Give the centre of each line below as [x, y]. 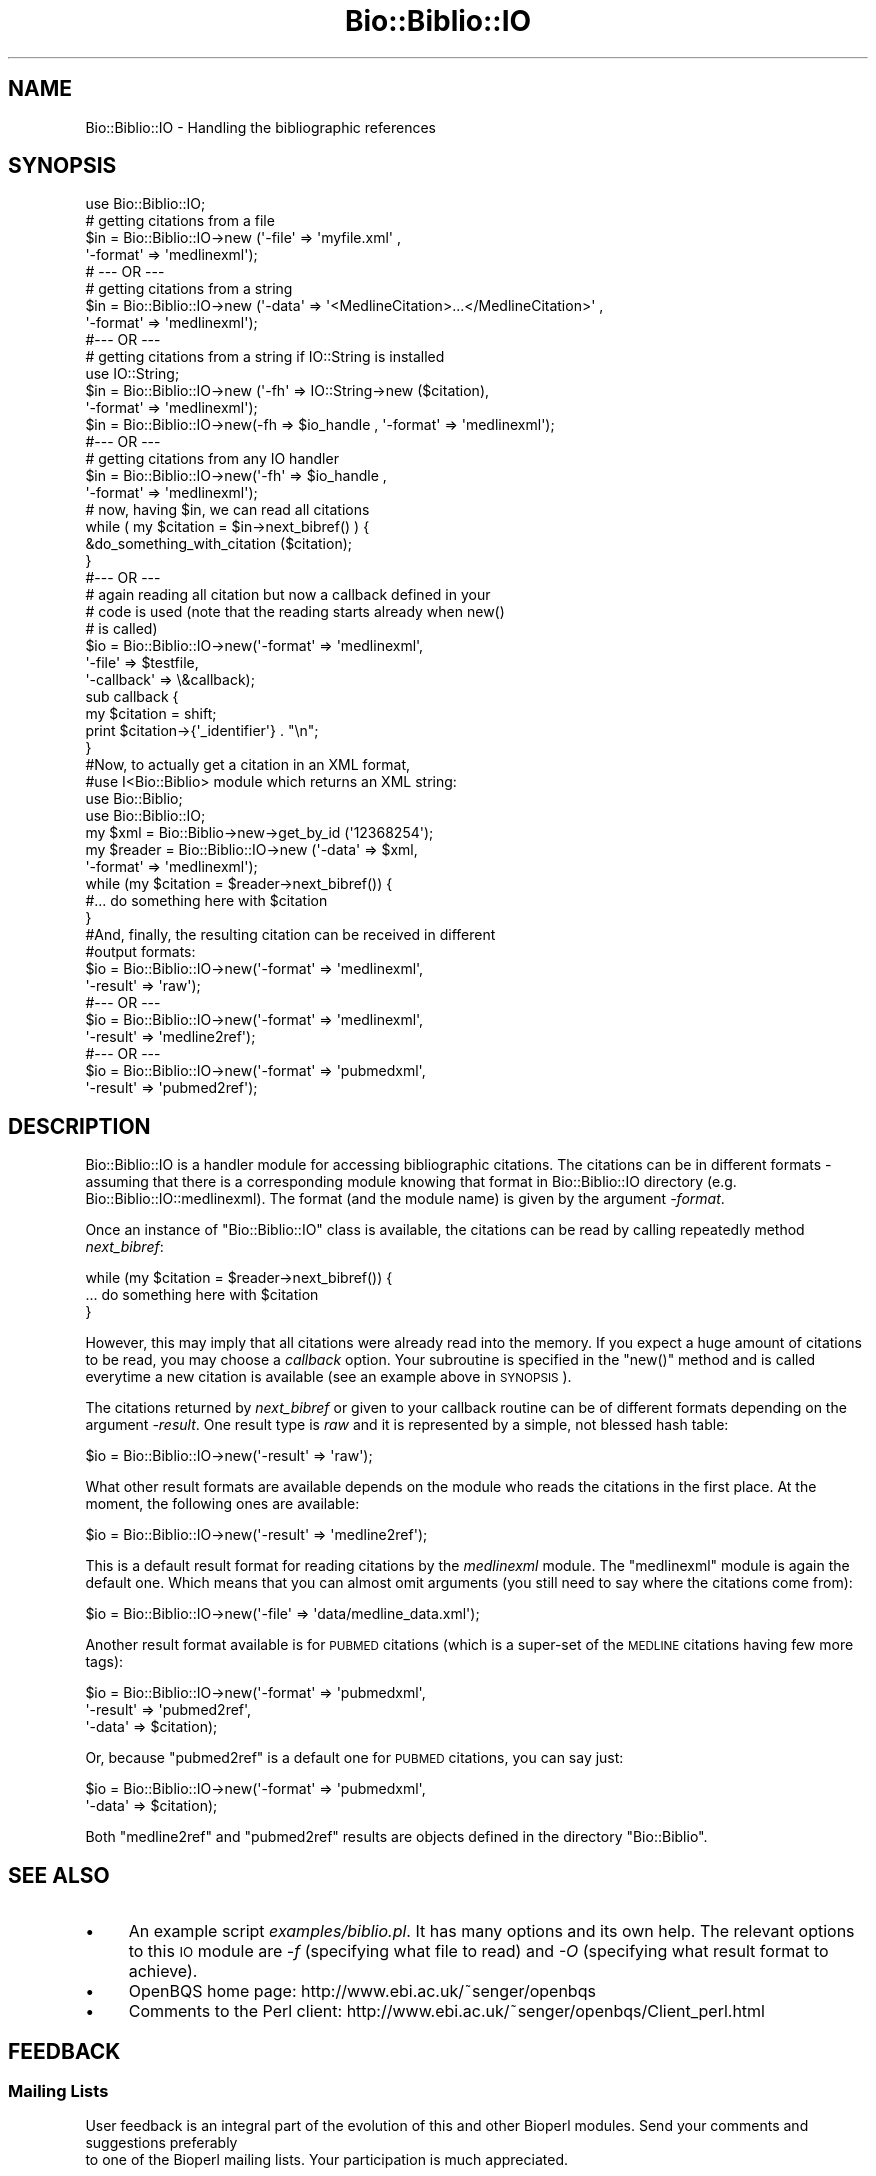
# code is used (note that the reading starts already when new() [295, 612]
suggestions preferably [161, 2143]
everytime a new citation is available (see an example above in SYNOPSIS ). [328, 1377]
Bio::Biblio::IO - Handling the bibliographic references [260, 127]
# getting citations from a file [180, 221]
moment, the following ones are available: [222, 1504]
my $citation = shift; [151, 714]
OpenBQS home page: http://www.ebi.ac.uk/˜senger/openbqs [362, 1991]
